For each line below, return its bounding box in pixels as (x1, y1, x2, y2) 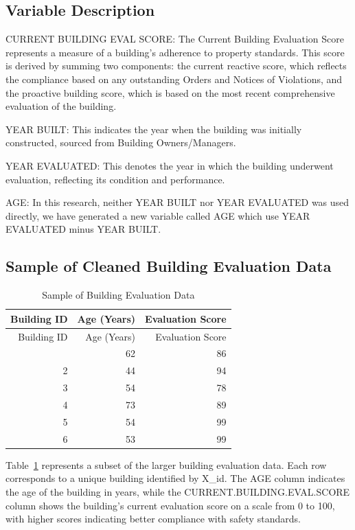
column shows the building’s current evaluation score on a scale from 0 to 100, (5, 498, 335, 512)
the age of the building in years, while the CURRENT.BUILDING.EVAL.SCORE (5, 484, 350, 498)
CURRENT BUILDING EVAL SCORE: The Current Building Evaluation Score (5, 32, 344, 46)
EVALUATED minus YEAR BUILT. (5, 222, 161, 236)
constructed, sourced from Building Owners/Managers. (5, 135, 236, 150)
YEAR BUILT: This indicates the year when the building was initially (5, 122, 302, 136)
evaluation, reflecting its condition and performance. (5, 172, 225, 186)
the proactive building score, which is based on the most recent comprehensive (5, 85, 335, 100)
